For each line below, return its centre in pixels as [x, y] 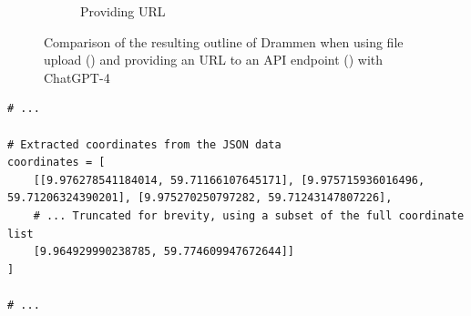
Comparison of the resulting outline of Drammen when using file [224, 41]
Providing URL [123, 11]
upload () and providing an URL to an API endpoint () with [214, 60]
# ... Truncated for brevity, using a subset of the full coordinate [249, 215]
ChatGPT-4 [77, 77]
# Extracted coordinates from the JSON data [144, 144]
